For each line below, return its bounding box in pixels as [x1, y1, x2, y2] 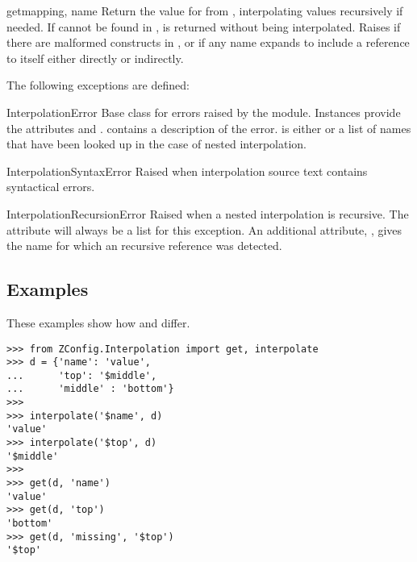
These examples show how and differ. [6, 314, 190, 331]
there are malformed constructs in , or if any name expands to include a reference [6, 34, 410, 51]
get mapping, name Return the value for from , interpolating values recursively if [6, 2, 403, 19]
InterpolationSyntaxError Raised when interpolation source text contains [6, 162, 368, 179]
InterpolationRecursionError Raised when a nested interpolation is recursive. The [6, 205, 409, 222]
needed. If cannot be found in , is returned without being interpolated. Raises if [6, 18, 401, 35]
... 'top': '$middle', [6, 369, 157, 381]
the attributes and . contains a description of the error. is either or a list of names [6, 119, 411, 136]
